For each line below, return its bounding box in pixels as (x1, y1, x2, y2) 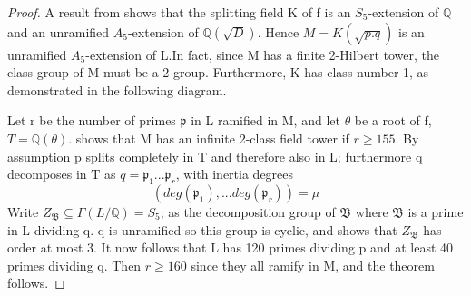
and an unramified (7, 22, 110, 41)
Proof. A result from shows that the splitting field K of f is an (7, 3, 351, 21)
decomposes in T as (7, 164, 116, 183)
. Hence (257, 22, 299, 41)
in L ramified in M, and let (191, 111, 340, 130)
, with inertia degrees (175, 164, 294, 183)
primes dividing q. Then (7, 255, 142, 274)
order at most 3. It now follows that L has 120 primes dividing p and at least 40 (7, 238, 454, 257)
